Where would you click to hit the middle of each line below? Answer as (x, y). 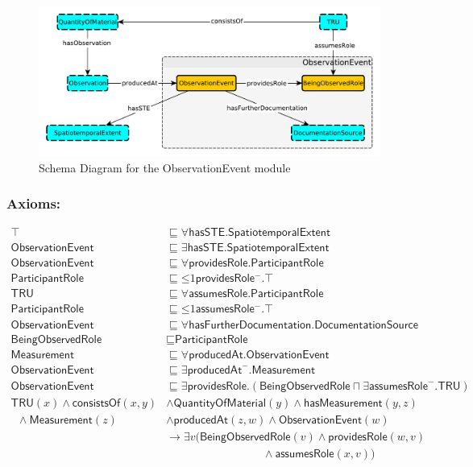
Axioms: (34, 203)
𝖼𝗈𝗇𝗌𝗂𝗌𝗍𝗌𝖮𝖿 (96, 403)
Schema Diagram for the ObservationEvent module (165, 167)
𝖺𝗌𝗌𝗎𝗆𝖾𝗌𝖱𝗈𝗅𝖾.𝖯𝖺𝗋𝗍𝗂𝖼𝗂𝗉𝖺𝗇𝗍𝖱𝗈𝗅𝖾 (256, 294)
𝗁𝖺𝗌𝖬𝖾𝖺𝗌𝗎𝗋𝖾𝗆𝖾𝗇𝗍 (343, 403)
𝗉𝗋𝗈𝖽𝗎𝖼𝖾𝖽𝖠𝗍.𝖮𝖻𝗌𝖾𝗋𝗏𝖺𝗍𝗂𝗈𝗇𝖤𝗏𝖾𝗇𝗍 (259, 355)
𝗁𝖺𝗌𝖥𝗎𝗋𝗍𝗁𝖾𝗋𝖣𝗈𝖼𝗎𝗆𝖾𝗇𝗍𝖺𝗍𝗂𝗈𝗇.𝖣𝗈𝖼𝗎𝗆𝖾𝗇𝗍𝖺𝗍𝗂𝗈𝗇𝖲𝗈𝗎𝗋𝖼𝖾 (304, 325)
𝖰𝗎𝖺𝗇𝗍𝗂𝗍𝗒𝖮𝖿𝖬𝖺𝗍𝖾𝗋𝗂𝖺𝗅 (220, 403)
